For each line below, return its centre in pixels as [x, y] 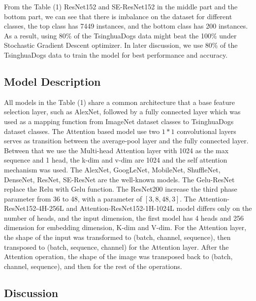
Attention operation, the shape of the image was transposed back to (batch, [118, 256]
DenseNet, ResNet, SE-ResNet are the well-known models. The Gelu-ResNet [119, 179]
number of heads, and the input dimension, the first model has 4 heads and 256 [124, 217]
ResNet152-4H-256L [34, 208]
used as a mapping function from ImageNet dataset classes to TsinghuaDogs [119, 121]
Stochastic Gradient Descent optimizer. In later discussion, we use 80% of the [121, 45]
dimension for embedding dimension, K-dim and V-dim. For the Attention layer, [125, 227]
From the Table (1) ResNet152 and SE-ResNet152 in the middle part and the [121, 6]
